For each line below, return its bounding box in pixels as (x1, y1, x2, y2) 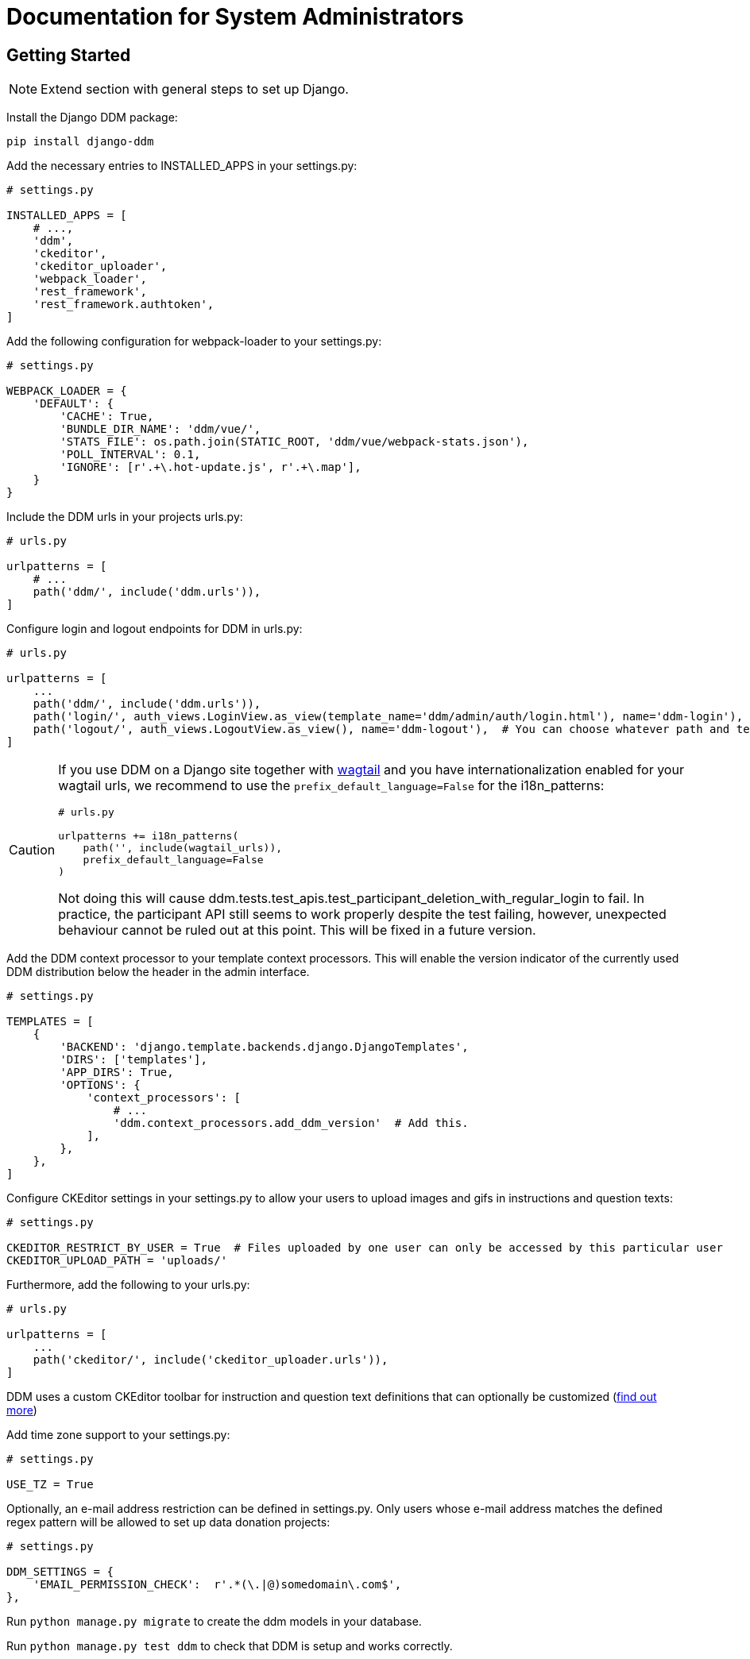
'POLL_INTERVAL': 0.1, (60, 448, 201, 461)
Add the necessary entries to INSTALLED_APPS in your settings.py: (6, 159, 358, 173)
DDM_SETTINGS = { (6, 1565, 114, 1579)
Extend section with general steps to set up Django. (41, 81, 349, 98)
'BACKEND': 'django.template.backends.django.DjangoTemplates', (60, 1040, 469, 1054)
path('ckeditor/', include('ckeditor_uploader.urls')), (33, 1353, 389, 1367)
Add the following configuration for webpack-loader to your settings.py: (6, 334, 382, 349)
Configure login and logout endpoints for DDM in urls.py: (6, 622, 303, 636)
